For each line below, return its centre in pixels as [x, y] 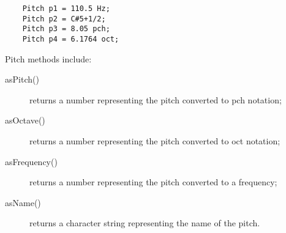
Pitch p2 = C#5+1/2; [64, 19]
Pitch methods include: [48, 58]
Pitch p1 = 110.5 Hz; [66, 9]
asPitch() [22, 79]
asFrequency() [31, 161]
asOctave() [25, 120]
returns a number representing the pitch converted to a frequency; [153, 182]
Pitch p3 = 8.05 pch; [66, 29]
